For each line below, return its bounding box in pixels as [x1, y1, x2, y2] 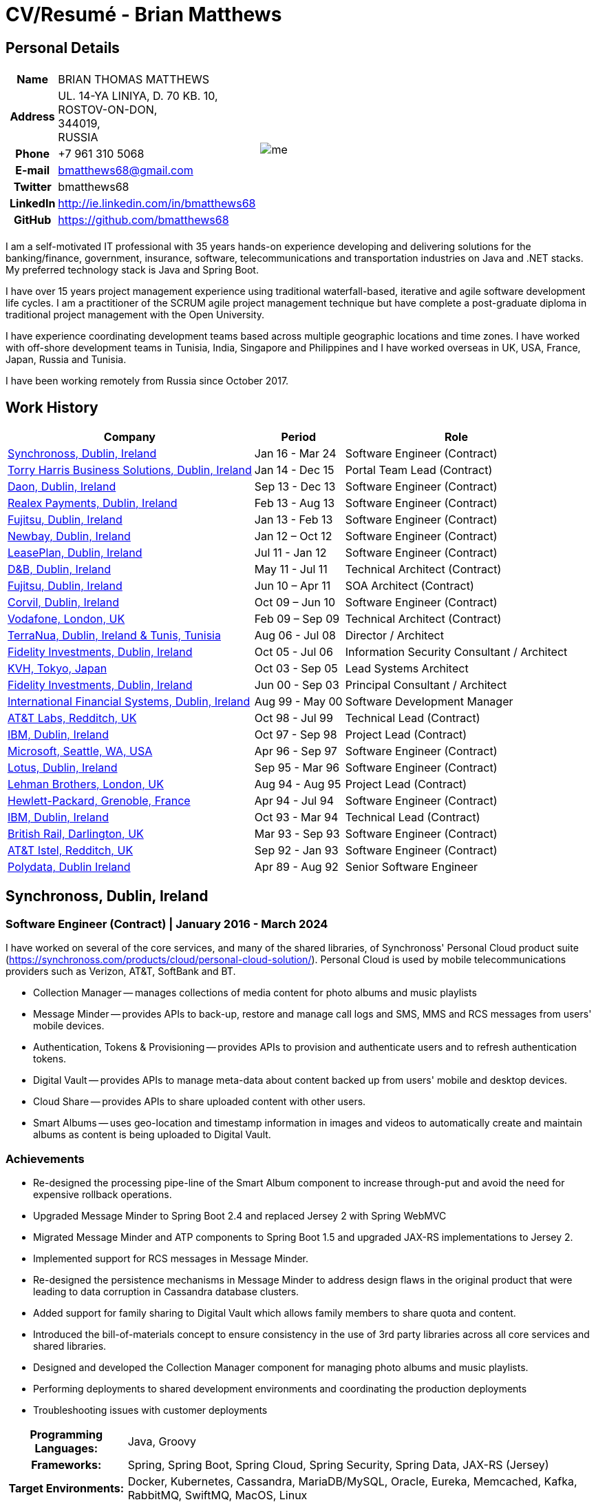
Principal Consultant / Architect [345, 678, 507, 692]
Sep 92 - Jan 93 [254, 843, 339, 858]
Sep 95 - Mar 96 [254, 761, 340, 775]
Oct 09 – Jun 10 [254, 595, 336, 610]
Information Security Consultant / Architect [345, 645, 568, 659]
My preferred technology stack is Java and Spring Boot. [6, 264, 259, 276]
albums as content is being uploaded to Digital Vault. [33, 1129, 271, 1141]
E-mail [15, 163, 50, 178]
